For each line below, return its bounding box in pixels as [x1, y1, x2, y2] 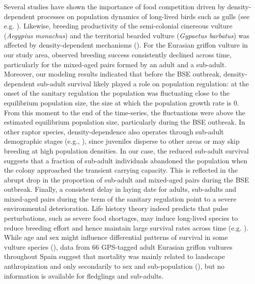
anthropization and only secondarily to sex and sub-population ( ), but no [4, 261, 225, 271]
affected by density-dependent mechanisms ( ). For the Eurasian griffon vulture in [4, 40, 248, 50]
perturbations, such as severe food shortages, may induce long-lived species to [4, 213, 238, 223]
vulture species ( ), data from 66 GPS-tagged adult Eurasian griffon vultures [4, 241, 232, 252]
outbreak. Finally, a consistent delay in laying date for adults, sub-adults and [4, 184, 236, 194]
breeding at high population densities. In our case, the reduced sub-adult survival [4, 145, 249, 155]
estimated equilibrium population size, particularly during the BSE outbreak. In [4, 117, 245, 127]
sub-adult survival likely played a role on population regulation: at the [37, 78, 249, 88]
